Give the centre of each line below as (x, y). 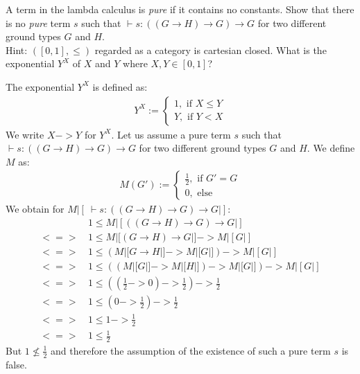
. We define (331, 148)
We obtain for (35, 209)
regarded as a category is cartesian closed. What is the (211, 50)
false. (16, 364)
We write (25, 134)
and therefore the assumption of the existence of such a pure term (191, 350)
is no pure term (38, 23)
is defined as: (120, 86)
